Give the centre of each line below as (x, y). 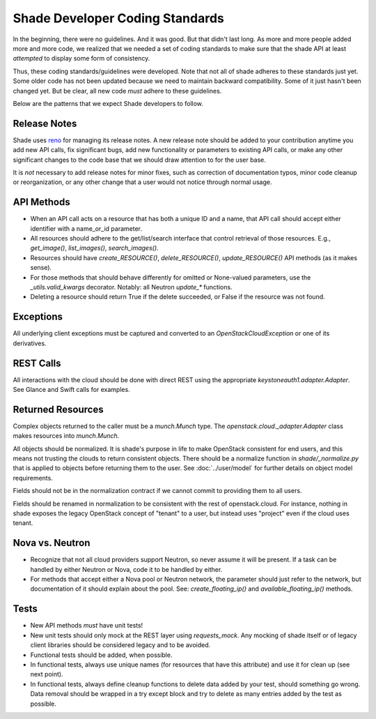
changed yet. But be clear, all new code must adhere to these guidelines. (117, 91)
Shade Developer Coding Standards (118, 18)
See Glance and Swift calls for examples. (71, 389)
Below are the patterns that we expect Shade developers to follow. (108, 103)
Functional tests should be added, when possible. (101, 655)
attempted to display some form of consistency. (81, 59)
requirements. (33, 478)
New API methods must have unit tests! (87, 626)
